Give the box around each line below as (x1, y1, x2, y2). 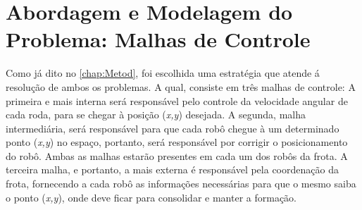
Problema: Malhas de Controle (6, 25, 311, 54)
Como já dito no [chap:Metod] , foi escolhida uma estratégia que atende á (6, 66, 320, 80)
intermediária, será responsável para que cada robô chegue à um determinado (6, 121, 339, 135)
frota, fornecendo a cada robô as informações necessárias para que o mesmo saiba (6, 176, 356, 191)
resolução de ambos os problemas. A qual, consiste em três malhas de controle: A (6, 79, 356, 94)
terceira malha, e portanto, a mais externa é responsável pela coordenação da (6, 162, 339, 177)
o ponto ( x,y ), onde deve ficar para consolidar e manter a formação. (6, 190, 297, 204)
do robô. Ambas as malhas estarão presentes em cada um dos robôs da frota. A (6, 148, 348, 163)
